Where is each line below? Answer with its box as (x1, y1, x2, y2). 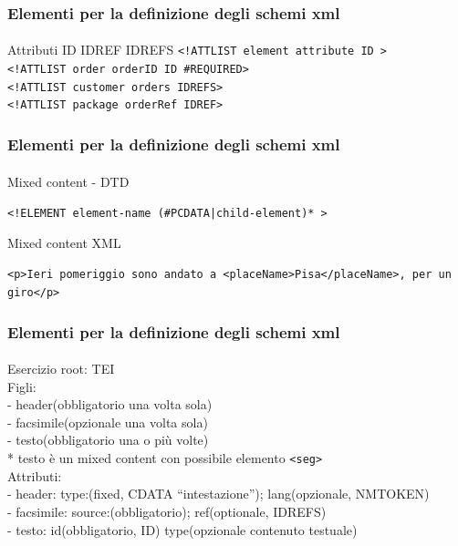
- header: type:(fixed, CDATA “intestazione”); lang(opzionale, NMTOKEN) (7, 484, 430, 503)
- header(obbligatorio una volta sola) (7, 395, 213, 414)
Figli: (7, 376, 36, 396)
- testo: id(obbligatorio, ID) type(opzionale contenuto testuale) (7, 520, 358, 539)
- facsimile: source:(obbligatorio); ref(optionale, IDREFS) (7, 501, 327, 520)
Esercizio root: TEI (7, 359, 115, 378)
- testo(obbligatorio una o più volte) (7, 430, 209, 449)
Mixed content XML (7, 232, 121, 252)
